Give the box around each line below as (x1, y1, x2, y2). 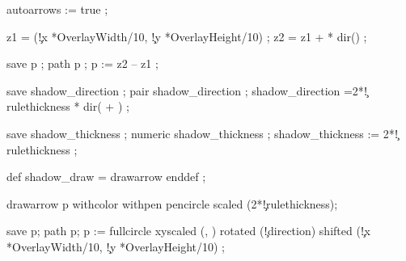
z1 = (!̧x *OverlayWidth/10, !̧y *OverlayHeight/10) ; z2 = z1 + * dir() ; (6, 27, 367, 44)
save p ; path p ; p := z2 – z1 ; (6, 55, 159, 72)
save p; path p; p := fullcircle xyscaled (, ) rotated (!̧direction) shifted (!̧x (6, 222, 370, 239)
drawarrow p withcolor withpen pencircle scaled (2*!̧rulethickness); (6, 195, 338, 212)
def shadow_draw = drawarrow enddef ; (6, 168, 206, 185)
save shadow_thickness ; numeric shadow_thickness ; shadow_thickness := (6, 124, 380, 141)
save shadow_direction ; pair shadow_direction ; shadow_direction (6, 82, 340, 99)
